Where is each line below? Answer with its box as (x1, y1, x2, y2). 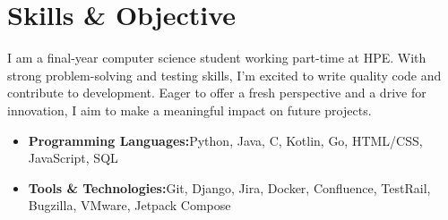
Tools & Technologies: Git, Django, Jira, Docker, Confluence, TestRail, (28, 178, 431, 197)
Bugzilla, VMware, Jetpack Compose (28, 196, 231, 215)
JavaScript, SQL (28, 148, 118, 167)
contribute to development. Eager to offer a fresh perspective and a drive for (7, 83, 426, 102)
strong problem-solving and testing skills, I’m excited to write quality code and (7, 65, 442, 84)
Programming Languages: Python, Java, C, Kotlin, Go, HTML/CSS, (28, 131, 423, 149)
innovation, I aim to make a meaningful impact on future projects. (7, 100, 372, 119)
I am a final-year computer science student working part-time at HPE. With (7, 48, 426, 67)
